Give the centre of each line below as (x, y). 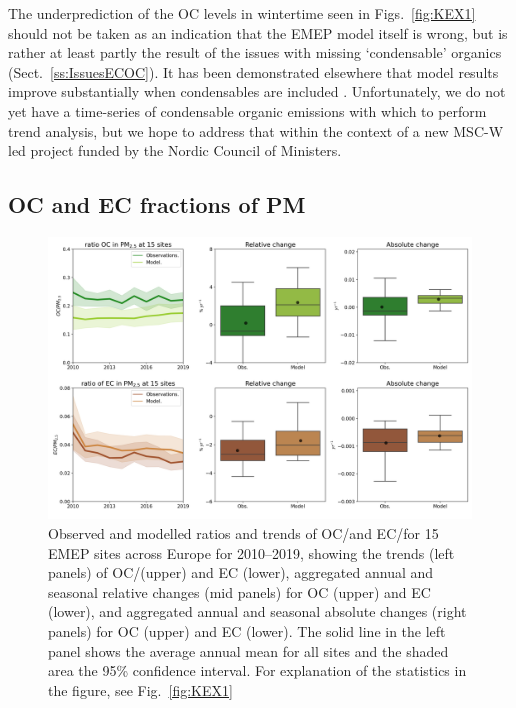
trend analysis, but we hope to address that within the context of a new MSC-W (256, 130)
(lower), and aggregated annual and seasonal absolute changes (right (257, 611)
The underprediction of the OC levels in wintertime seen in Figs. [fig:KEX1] (242, 13)
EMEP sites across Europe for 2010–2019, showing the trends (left (251, 552)
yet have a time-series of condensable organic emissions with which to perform (247, 110)
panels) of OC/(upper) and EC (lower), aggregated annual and (241, 572)
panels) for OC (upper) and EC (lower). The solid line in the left (247, 630)
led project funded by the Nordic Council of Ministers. (175, 150)
